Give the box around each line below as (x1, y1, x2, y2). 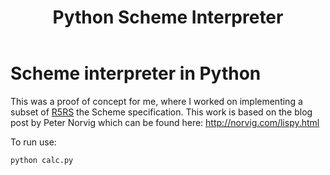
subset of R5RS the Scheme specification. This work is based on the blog (10, 106, 313, 118)
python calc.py (10, 155, 74, 165)
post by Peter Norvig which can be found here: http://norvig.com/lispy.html (10, 116, 320, 128)
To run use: (10, 136, 57, 148)
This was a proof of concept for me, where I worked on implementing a (10, 95, 303, 107)
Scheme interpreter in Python (10, 62, 262, 85)
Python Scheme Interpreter (52, 6, 284, 29)
